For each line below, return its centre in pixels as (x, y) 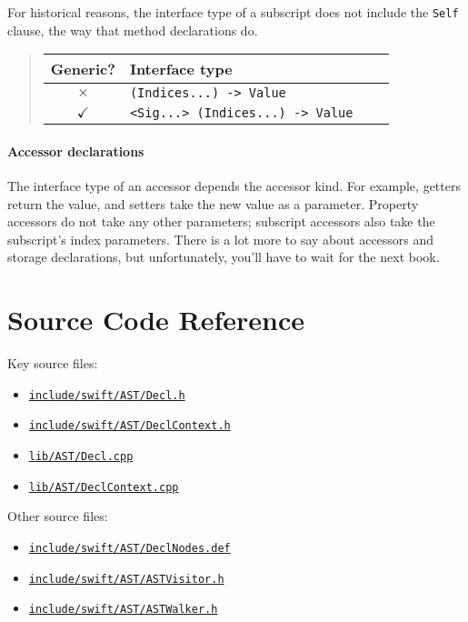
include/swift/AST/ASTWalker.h (123, 610)
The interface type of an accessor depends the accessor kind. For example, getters (234, 186)
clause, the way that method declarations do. (133, 30)
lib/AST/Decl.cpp (81, 457)
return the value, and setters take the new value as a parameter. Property (213, 203)
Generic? (83, 69)
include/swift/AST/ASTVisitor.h (126, 579)
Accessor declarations (76, 150)
